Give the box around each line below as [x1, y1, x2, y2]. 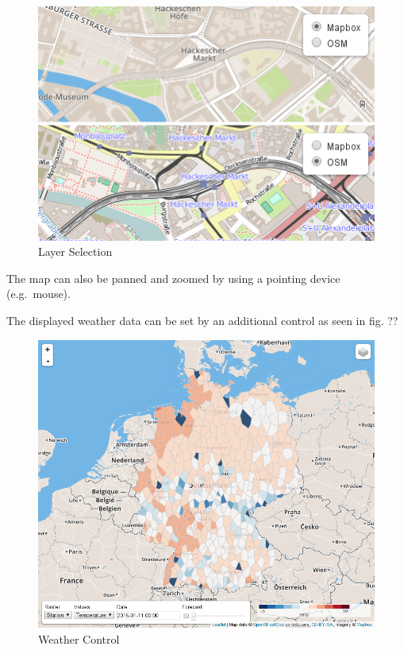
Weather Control [38, 631, 120, 648]
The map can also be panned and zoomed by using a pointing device [6, 269, 341, 286]
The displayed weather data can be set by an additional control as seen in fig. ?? [6, 312, 398, 329]
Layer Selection [38, 243, 113, 260]
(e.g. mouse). [6, 285, 71, 302]
